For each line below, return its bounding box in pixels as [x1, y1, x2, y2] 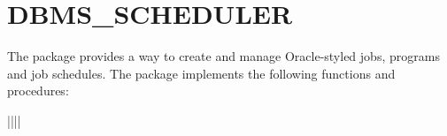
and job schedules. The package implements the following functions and [7, 64, 396, 82]
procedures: [7, 81, 69, 100]
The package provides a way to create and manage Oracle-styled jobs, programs [7, 47, 440, 65]
